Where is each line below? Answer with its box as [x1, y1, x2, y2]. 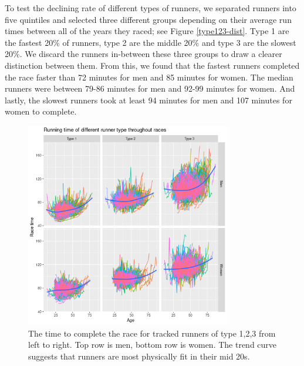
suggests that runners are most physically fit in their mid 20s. [28, 350, 250, 362]
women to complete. [5, 105, 77, 117]
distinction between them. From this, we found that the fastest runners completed [5, 59, 300, 71]
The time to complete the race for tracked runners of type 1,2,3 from [28, 327, 276, 339]
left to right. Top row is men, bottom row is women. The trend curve [28, 338, 277, 351]
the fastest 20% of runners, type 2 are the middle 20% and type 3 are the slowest [5, 36, 296, 48]
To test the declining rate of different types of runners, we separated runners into [5, 2, 296, 14]
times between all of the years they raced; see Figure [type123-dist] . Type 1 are [5, 25, 289, 37]
